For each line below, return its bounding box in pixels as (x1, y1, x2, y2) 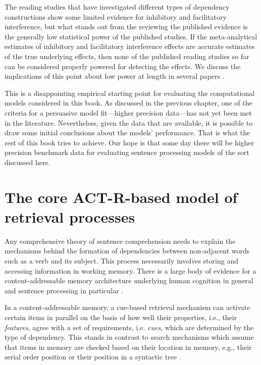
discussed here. (5, 157, 50, 167)
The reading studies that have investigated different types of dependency (5, 2, 230, 12)
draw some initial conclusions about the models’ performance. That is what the (5, 127, 250, 138)
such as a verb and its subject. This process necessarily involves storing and (5, 255, 238, 266)
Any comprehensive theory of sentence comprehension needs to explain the (5, 235, 236, 246)
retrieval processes (5, 206, 135, 227)
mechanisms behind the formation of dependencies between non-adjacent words (5, 245, 250, 256)
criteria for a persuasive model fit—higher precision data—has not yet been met (5, 107, 252, 118)
